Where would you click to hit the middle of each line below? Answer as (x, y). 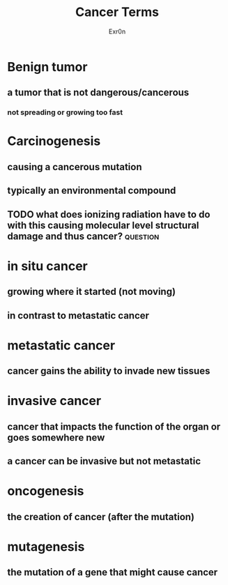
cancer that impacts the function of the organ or (114, 426)
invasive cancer (54, 401)
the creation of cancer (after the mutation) (101, 517)
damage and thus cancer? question (83, 236)
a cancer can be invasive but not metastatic (104, 461)
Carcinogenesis (54, 141)
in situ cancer (48, 266)
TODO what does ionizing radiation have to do (109, 214)
